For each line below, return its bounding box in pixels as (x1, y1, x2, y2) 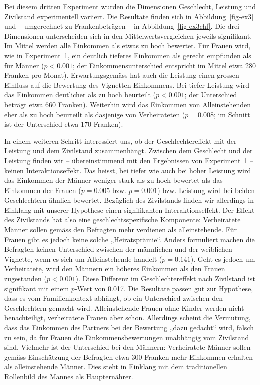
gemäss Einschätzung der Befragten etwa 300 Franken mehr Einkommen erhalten (4, 351, 253, 362)
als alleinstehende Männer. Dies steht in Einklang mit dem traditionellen (4, 361, 227, 372)
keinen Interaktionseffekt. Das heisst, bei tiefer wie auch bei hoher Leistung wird (4, 165, 251, 175)
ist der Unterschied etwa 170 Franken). (4, 119, 123, 129)
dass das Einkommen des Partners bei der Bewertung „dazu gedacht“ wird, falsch (4, 322, 254, 332)
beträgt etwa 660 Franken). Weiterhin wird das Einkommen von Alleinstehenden (4, 99, 251, 109)
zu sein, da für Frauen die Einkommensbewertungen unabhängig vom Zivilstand (4, 332, 249, 342)
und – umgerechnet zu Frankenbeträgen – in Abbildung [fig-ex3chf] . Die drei (4, 21, 240, 31)
